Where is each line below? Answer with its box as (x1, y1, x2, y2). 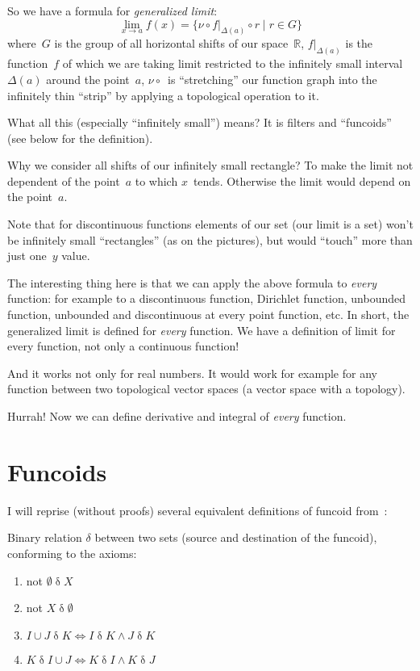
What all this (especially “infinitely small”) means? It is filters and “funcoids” (7, 114, 392, 131)
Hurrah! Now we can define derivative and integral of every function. (7, 408, 347, 424)
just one (7, 247, 47, 264)
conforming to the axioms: (7, 544, 137, 561)
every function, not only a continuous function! (7, 338, 239, 354)
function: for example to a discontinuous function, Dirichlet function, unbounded (7, 290, 406, 307)
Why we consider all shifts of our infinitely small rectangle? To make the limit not (7, 157, 414, 174)
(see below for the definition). (7, 129, 153, 146)
